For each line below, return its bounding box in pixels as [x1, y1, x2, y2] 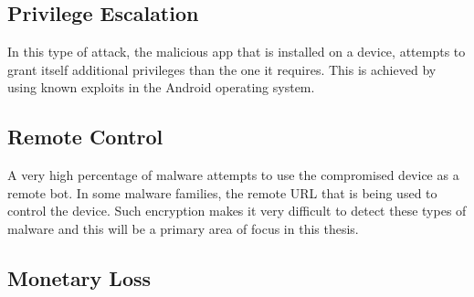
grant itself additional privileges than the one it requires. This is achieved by [7, 59, 437, 79]
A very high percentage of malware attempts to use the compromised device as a [7, 165, 459, 185]
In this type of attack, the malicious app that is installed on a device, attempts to [7, 42, 466, 61]
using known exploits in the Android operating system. [7, 78, 315, 97]
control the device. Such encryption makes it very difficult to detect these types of [7, 201, 467, 220]
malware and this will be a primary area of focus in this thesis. [7, 218, 359, 238]
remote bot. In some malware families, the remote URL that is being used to [7, 183, 437, 202]
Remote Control [7, 122, 163, 151]
